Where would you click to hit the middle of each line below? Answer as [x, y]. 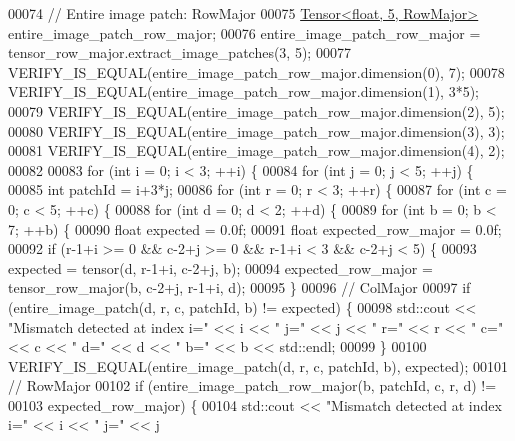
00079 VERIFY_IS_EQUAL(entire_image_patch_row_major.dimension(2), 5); [256, 110]
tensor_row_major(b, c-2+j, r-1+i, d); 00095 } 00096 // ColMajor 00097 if [239, 287]
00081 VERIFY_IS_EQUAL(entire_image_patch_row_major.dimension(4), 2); [256, 150]
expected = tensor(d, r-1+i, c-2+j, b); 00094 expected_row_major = [220, 267]
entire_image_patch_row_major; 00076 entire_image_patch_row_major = [244, 32]
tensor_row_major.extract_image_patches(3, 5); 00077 [179, 52]
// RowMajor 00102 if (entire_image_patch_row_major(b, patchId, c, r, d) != [252, 385]
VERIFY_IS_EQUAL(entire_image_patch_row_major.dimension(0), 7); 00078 [256, 71]
